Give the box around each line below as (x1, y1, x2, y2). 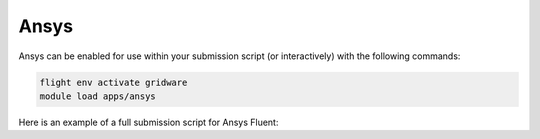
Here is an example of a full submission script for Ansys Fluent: (18, 116, 279, 128)
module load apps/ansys (39, 90, 157, 102)
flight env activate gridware (39, 76, 188, 88)
